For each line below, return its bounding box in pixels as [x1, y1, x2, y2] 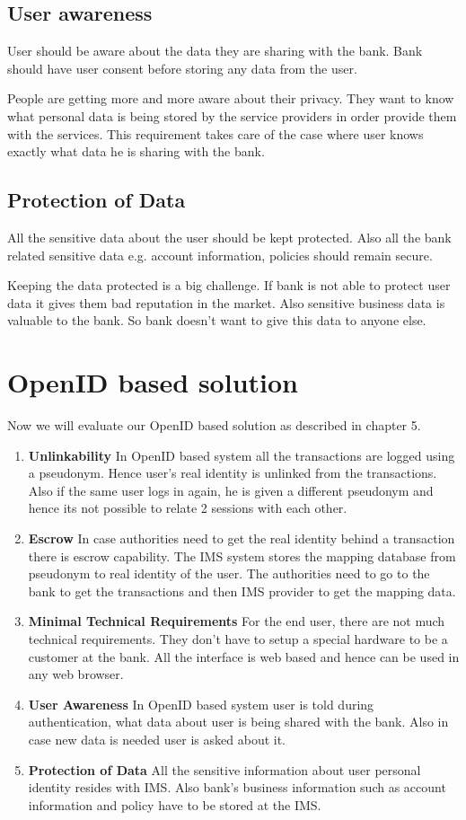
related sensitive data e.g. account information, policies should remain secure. [7, 245, 433, 264]
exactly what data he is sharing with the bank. [7, 142, 265, 161]
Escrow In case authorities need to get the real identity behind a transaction [28, 529, 455, 548]
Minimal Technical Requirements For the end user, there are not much [28, 612, 445, 630]
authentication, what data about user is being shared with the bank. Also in [28, 712, 449, 731]
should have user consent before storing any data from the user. [7, 58, 357, 77]
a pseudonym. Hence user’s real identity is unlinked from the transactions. [28, 463, 437, 482]
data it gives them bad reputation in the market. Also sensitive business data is [7, 293, 445, 312]
